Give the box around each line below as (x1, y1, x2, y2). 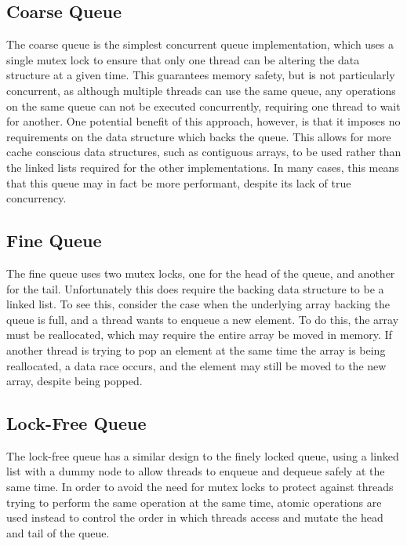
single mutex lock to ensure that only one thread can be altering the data (6, 51, 360, 67)
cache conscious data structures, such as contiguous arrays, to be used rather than (6, 144, 402, 160)
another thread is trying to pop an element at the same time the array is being (6, 341, 386, 358)
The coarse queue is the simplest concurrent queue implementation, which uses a (6, 36, 394, 53)
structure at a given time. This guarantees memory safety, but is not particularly (6, 67, 395, 83)
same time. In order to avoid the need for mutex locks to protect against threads (6, 479, 394, 495)
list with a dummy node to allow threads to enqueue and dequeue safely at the (6, 463, 385, 479)
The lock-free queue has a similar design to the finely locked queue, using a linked (6, 447, 399, 464)
